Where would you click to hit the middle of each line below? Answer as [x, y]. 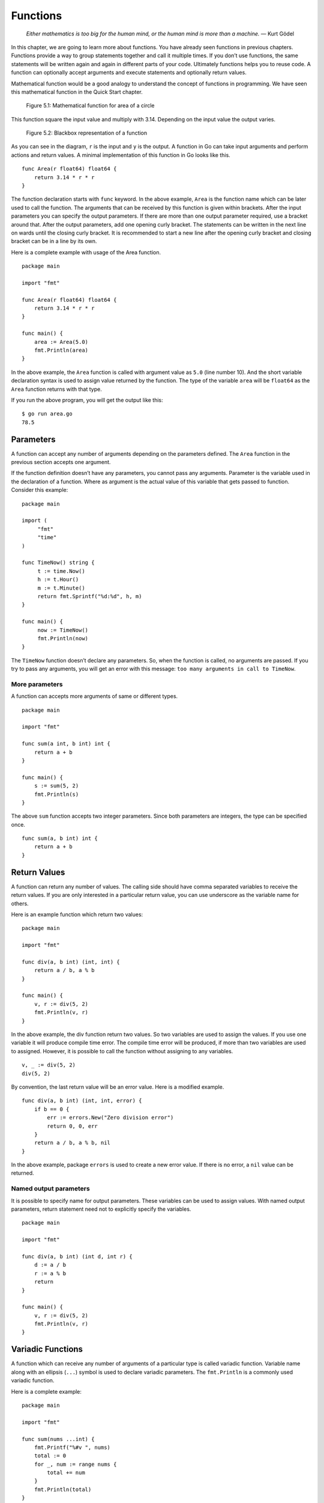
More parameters [37, 684]
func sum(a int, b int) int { [66, 744]
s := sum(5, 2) [56, 786]
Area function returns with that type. [56, 389]
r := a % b [50, 1273]
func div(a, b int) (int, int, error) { [82, 1101]
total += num [66, 1473]
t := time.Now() [61, 571]
